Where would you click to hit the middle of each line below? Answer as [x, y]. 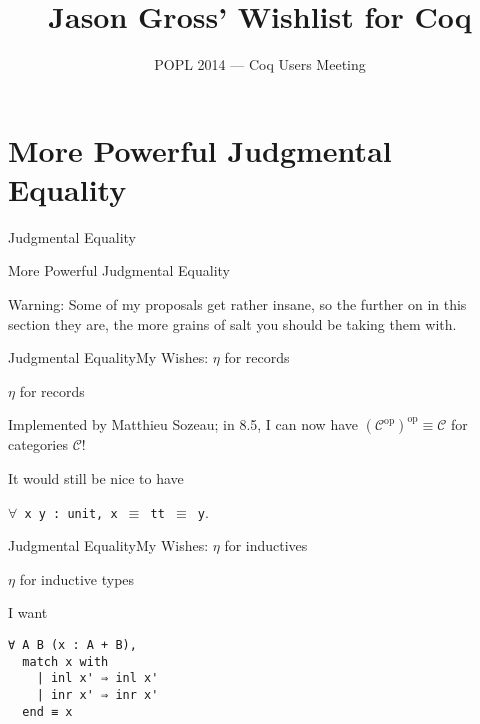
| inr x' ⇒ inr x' [97, 695]
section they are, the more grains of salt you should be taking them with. [232, 323]
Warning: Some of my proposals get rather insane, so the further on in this [237, 304]
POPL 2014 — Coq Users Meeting [260, 64]
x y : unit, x [71, 513]
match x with [65, 661]
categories [38, 444]
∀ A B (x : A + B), [72, 645]
